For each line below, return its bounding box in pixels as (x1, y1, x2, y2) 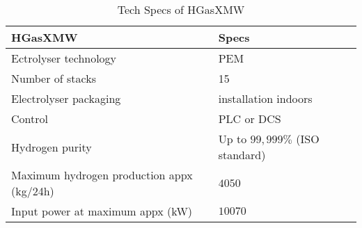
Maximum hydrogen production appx (11, 167, 193, 183)
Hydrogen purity (11, 138, 92, 155)
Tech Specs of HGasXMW (117, 1, 245, 17)
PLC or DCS (218, 111, 281, 127)
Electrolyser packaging (11, 90, 121, 106)
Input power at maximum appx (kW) (11, 203, 193, 219)
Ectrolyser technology (11, 50, 117, 66)
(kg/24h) (11, 183, 54, 199)
